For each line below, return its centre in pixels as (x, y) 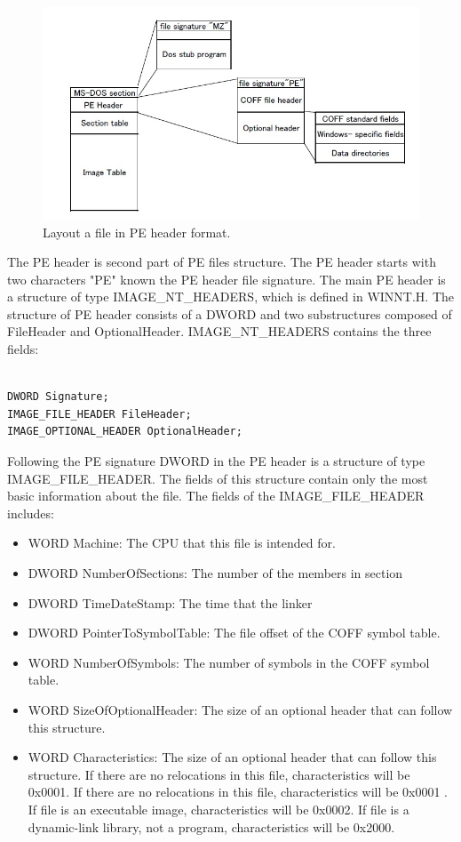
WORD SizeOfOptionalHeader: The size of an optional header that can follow (240, 709)
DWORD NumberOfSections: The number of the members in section (215, 573)
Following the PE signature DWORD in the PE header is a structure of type (216, 461)
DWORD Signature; (58, 397)
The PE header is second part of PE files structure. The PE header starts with (222, 262)
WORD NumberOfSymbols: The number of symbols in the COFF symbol (229, 662)
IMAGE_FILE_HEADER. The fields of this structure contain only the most (218, 478)
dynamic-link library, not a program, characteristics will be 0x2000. (211, 826)
